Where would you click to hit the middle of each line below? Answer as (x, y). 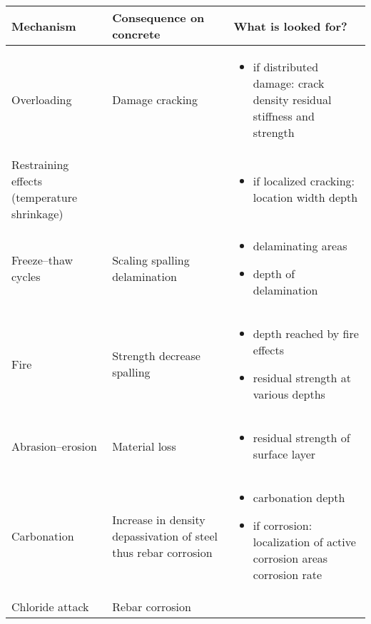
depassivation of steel (165, 536)
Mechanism (44, 26)
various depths (289, 394)
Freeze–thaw (42, 260)
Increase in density (159, 520)
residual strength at (302, 378)
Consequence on (158, 17)
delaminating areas (300, 246)
